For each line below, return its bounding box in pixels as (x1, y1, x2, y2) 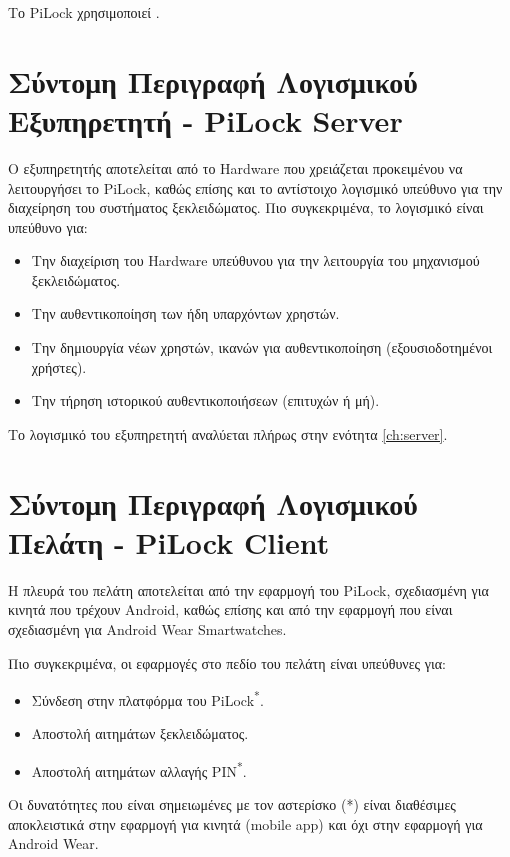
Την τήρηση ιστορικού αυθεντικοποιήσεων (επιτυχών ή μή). (31, 390, 380, 411)
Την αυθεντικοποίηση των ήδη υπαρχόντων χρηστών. (31, 303, 340, 324)
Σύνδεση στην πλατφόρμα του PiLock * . (31, 687, 264, 710)
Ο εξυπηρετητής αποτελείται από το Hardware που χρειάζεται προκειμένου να (8, 157, 463, 178)
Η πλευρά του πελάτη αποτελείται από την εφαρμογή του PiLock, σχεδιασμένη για (8, 579, 489, 600)
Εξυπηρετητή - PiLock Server (8, 99, 403, 140)
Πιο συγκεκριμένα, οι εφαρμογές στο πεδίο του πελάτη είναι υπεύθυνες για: (8, 652, 446, 673)
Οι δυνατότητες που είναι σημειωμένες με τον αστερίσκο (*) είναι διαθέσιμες (8, 794, 456, 815)
